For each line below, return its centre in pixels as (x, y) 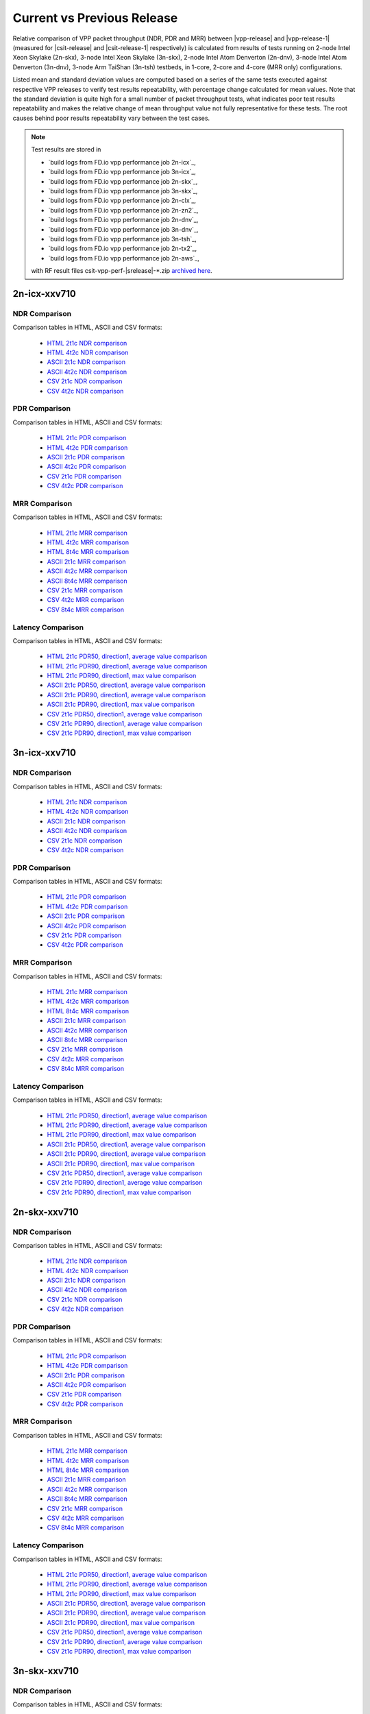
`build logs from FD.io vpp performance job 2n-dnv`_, (123, 220)
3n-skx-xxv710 (46, 1670)
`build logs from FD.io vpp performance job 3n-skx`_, (123, 191)
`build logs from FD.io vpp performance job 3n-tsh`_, (122, 239)
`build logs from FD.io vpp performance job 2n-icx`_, (122, 162)
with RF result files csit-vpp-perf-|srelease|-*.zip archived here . (122, 271)
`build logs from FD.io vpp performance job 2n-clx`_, (122, 201)
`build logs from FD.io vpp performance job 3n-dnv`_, (123, 229)
